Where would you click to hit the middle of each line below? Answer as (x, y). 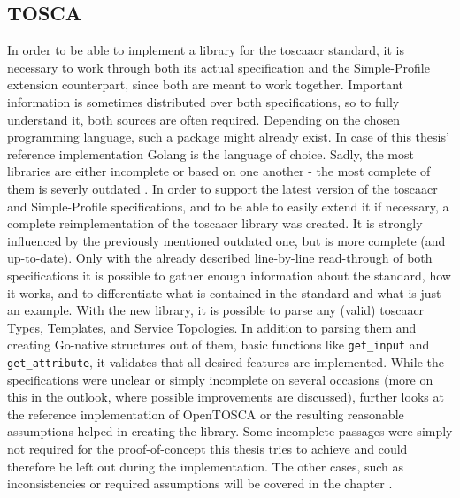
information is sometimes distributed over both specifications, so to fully (203, 101)
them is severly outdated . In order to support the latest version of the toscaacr (222, 188)
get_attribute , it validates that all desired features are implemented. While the (226, 361)
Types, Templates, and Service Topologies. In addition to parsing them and (212, 327)
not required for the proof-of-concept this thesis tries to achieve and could (207, 448)
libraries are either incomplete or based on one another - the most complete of (219, 171)
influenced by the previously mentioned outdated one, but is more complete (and (226, 240)
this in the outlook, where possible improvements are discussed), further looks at (226, 397)
